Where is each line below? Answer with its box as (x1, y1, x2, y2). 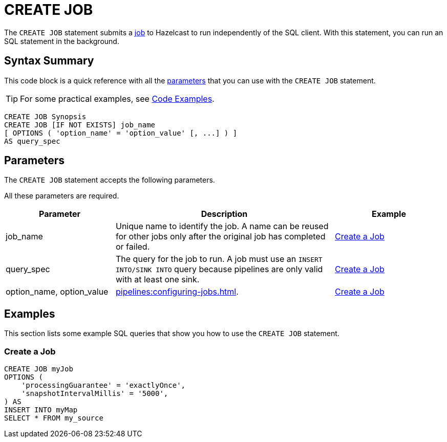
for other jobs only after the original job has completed (116, 231, 326, 242)
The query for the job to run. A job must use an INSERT (116, 254, 323, 264)
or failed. (116, 241, 150, 252)
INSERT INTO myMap (4, 406, 78, 414)
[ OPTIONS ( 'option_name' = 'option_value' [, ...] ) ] (4, 128, 238, 137)
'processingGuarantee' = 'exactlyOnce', (21, 381, 186, 390)
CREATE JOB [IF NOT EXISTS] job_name (4, 120, 156, 129)
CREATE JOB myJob (4, 365, 73, 373)
